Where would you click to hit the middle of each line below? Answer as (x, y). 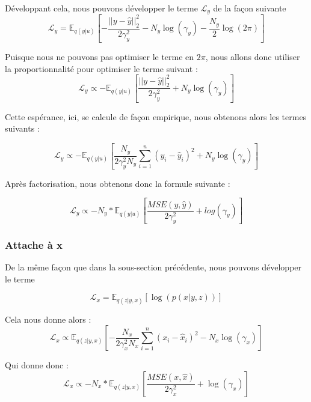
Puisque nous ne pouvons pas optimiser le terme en (100, 56)
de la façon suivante (250, 8)
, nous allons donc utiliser (253, 56)
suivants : (22, 128)
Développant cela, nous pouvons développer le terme (101, 8)
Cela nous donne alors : (48, 319)
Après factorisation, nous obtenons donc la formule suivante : (118, 183)
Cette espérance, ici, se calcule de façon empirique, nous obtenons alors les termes (156, 116)
